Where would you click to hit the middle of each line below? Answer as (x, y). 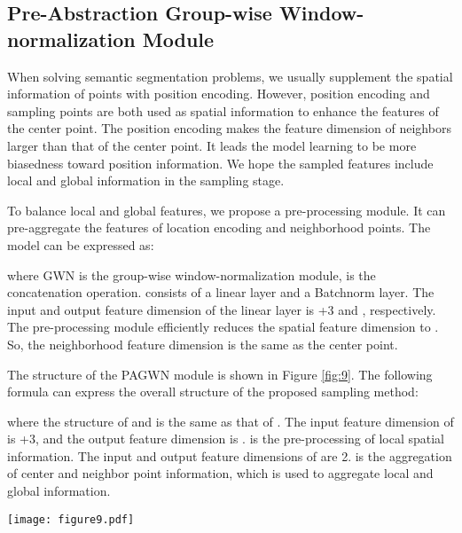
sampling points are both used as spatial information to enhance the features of (223, 110)
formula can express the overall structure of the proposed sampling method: (213, 392)
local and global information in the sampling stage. (146, 180)
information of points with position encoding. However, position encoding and (219, 94)
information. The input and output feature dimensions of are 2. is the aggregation (230, 455)
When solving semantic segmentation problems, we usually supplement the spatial (230, 76)
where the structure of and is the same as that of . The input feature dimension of (231, 421)
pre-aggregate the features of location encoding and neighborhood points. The (219, 227)
